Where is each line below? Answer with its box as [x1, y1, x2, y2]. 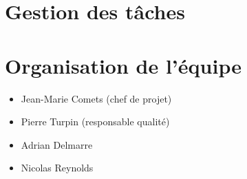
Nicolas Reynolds [21, 160, 94, 175]
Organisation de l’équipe [5, 51, 241, 79]
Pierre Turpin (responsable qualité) [21, 114, 170, 129]
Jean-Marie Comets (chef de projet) [21, 91, 172, 105]
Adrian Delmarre [21, 137, 93, 151]
